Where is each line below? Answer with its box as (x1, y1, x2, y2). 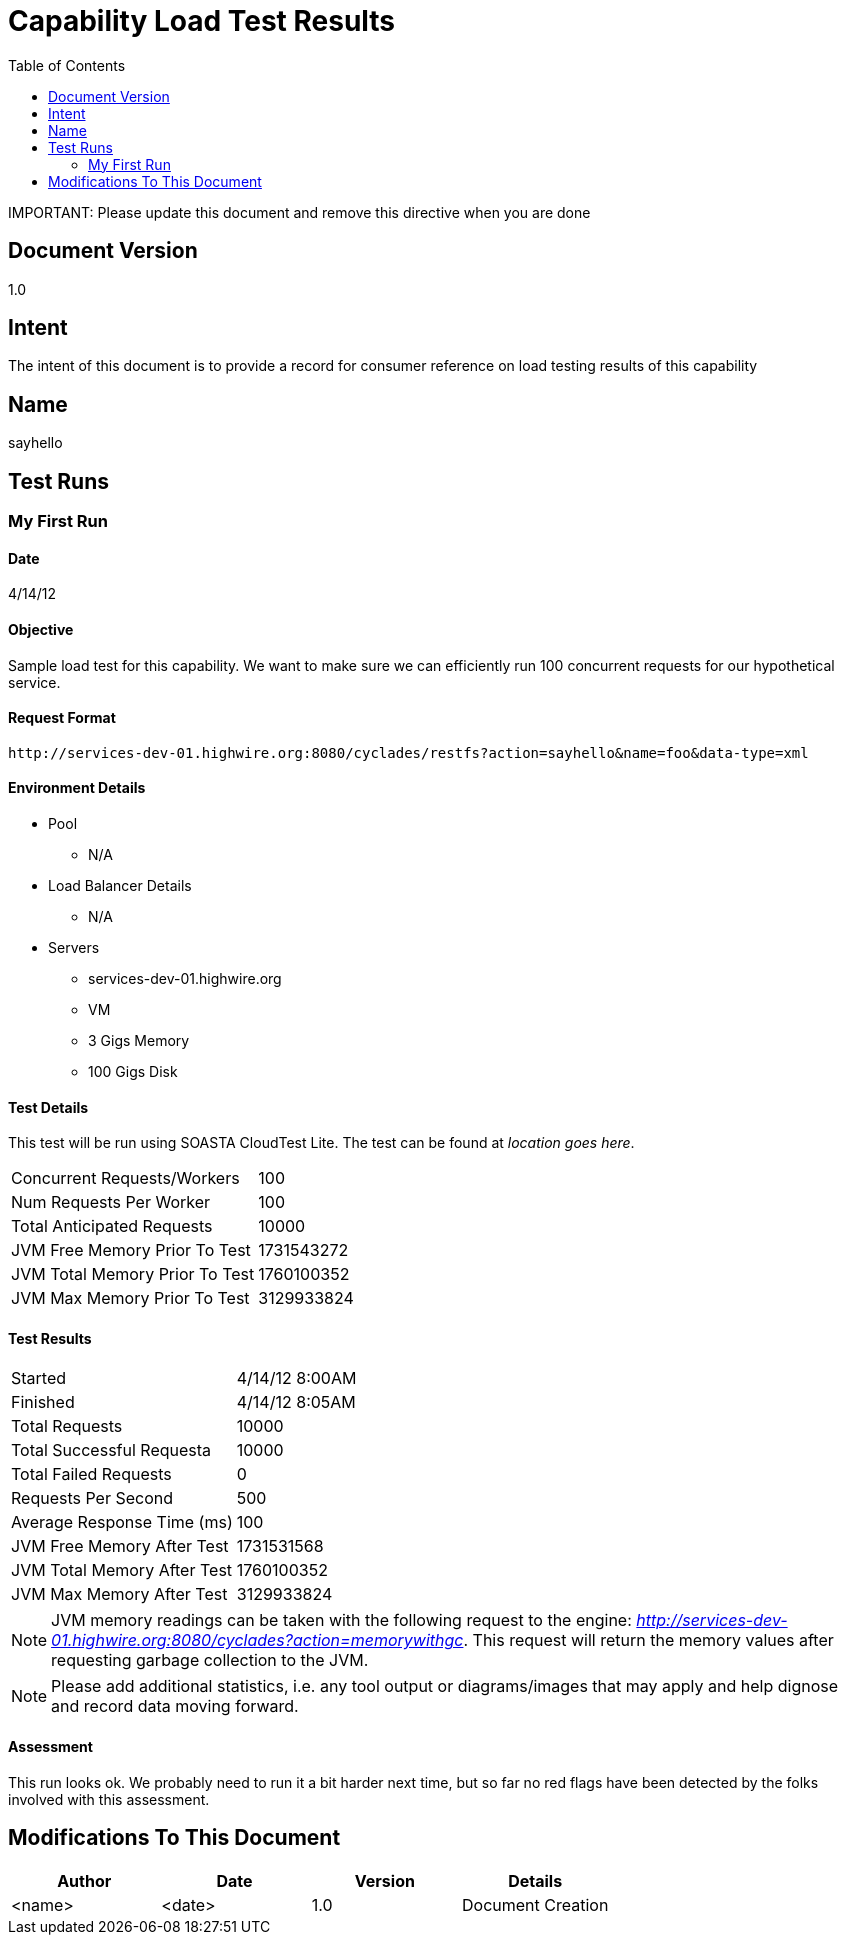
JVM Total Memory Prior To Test (11, 1264, 255, 1285)
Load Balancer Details (48, 877, 192, 894)
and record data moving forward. (51, 1696, 299, 1717)
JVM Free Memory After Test (11, 1536, 229, 1557)
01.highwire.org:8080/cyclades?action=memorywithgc (51, 1630, 464, 1651)
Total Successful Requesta (11, 1440, 212, 1461)
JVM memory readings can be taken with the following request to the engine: (51, 1610, 632, 1631)
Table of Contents (8, 56, 126, 74)
